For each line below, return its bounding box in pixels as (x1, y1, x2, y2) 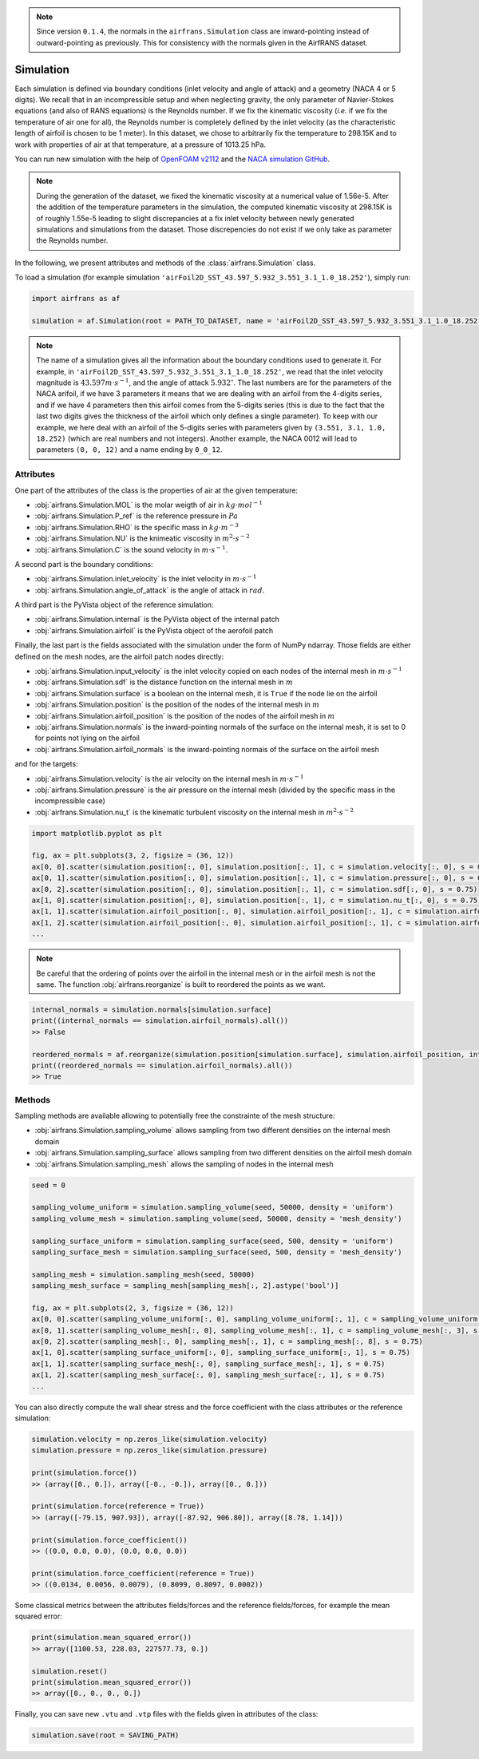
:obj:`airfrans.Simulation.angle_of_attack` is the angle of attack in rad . (34, 585, 265, 595)
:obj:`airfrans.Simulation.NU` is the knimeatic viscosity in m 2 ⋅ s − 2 (34, 533, 251, 543)
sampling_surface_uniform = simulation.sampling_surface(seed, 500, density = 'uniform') (31, 1236, 394, 1246)
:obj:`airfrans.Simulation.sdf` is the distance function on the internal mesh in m (34, 677, 293, 687)
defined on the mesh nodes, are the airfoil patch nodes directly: (14, 652, 224, 661)
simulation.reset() (31, 1666, 108, 1676)
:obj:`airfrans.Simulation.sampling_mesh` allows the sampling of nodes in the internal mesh (34, 1159, 334, 1169)
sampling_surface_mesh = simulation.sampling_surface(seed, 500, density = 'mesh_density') (31, 1247, 402, 1257)
